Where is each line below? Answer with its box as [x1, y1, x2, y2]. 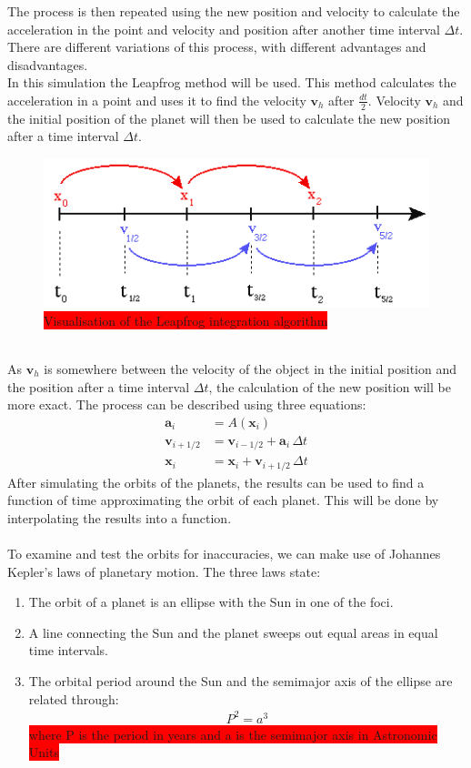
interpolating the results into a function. [7, 508, 232, 527]
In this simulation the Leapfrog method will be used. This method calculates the [7, 73, 456, 92]
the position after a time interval [7, 377, 190, 396]
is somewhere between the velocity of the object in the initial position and [44, 359, 456, 378]
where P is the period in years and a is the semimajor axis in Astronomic [28, 724, 437, 743]
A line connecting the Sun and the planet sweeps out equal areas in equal [28, 622, 438, 642]
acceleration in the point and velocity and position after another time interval [7, 19, 440, 38]
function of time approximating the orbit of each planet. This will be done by [7, 490, 439, 510]
